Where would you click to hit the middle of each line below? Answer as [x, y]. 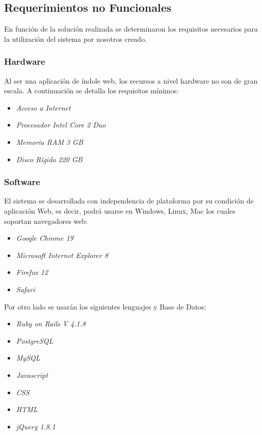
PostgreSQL [35, 340]
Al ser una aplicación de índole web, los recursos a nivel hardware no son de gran [131, 80]
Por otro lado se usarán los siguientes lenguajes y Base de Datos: [105, 306]
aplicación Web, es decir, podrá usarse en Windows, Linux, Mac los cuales [120, 210]
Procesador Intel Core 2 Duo [61, 125]
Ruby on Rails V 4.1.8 [51, 324]
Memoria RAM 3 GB [49, 142]
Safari [25, 289]
